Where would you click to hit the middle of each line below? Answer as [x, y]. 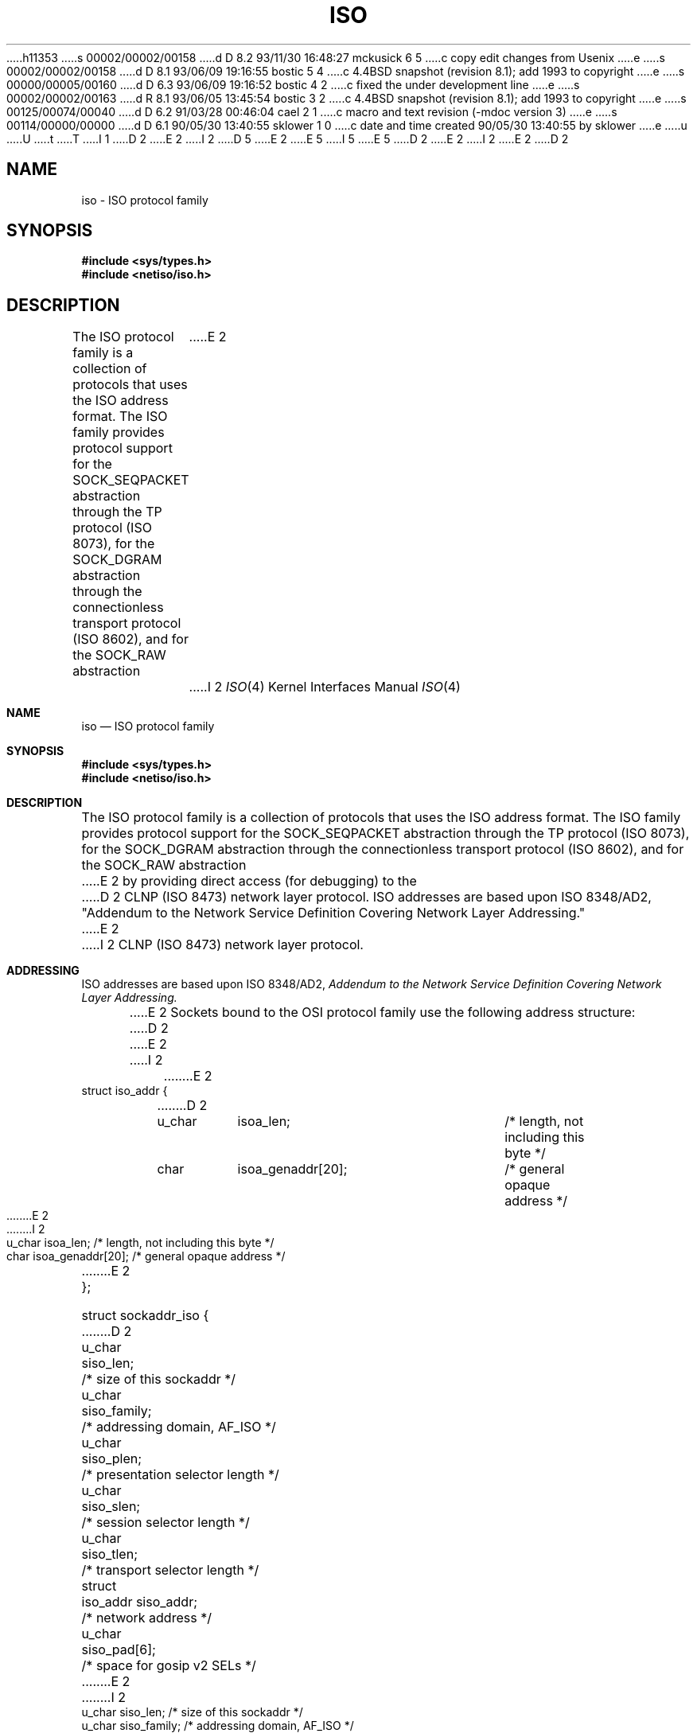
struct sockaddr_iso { [145, 1316]
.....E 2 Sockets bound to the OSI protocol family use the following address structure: [382, 1013]
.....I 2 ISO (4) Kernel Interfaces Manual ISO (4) [325, 687]
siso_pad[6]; [119, 1650]
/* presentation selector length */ [180, 1475]
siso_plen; [112, 1459]
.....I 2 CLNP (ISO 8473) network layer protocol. [222, 945]
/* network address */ [146, 1618]
